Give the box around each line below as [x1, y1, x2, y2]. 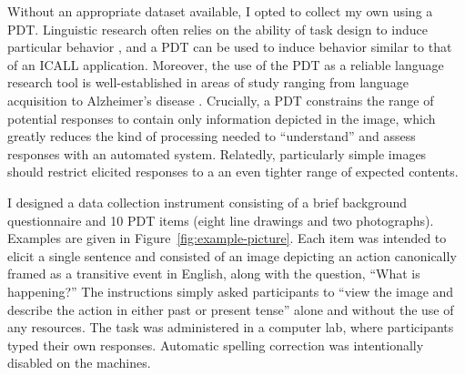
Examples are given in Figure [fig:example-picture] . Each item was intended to [7, 228, 447, 248]
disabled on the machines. [7, 353, 151, 372]
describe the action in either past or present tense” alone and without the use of [7, 299, 454, 319]
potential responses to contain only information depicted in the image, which [7, 108, 436, 127]
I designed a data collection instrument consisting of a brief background [7, 192, 408, 211]
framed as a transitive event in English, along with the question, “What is [7, 264, 420, 283]
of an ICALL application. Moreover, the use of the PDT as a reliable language [7, 55, 444, 74]
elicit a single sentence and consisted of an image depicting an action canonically [7, 246, 457, 265]
